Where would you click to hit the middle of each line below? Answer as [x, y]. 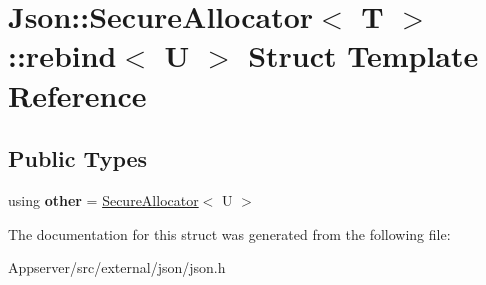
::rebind [62, 55]
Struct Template [363, 55]
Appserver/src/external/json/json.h [117, 267]
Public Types [78, 158]
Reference [77, 94]
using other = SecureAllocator [103, 199]
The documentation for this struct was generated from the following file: [229, 233]
